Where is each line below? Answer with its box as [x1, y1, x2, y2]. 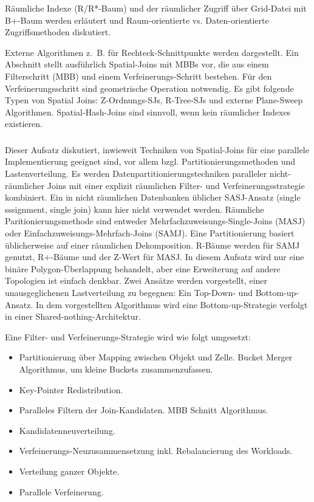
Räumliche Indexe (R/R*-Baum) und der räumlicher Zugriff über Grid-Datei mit [5, 2, 307, 14]
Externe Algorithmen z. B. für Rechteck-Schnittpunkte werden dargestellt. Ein [5, 46, 299, 58]
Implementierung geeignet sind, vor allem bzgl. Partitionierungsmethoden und [5, 155, 296, 168]
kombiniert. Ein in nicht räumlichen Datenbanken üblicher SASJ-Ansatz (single [5, 191, 301, 204]
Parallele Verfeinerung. [19, 485, 104, 498]
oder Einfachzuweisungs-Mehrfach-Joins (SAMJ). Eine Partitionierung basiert [5, 227, 295, 239]
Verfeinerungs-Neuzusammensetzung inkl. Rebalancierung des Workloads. [19, 444, 293, 457]
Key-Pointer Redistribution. [19, 383, 123, 396]
